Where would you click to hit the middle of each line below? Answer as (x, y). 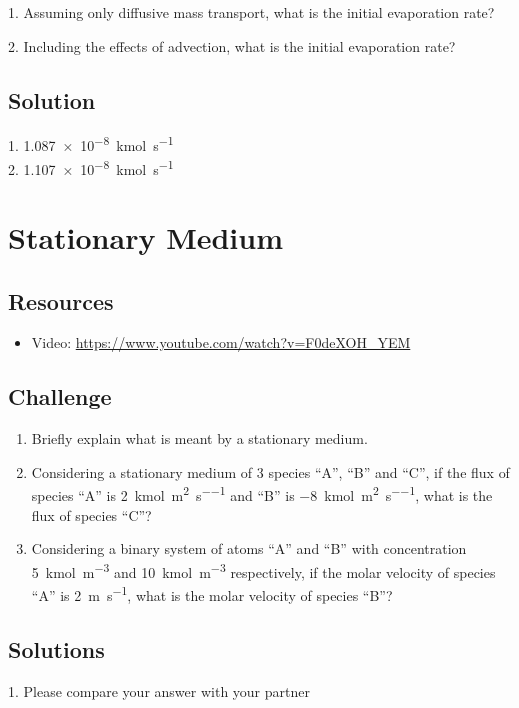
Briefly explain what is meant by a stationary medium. (199, 438)
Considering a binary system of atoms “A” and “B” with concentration (249, 548)
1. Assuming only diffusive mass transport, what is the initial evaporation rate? (251, 12)
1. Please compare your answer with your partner (159, 690)
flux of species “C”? (91, 514)
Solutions (56, 648)
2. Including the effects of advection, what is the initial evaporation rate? (232, 45)
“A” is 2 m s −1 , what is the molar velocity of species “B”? (212, 593)
